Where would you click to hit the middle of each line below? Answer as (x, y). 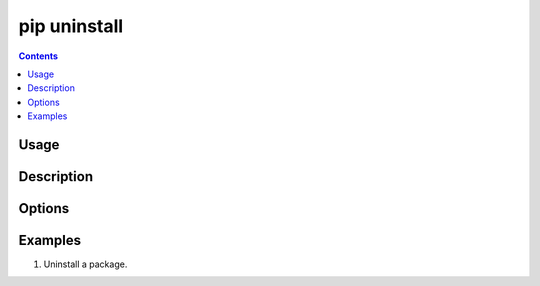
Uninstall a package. (85, 264)
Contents (38, 56)
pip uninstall (71, 26)
